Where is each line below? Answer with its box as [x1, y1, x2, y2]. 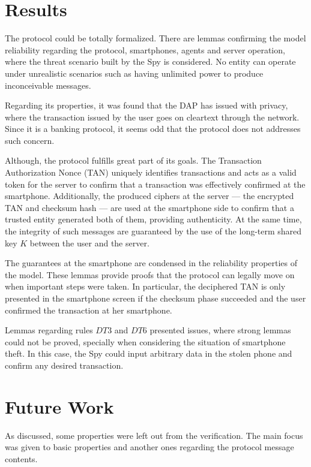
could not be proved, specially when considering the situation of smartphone [5, 335, 286, 348]
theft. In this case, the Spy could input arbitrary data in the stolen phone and [5, 347, 292, 360]
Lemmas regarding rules [5, 324, 93, 336]
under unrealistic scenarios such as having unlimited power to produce [5, 67, 264, 79]
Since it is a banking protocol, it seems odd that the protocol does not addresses [5, 122, 301, 135]
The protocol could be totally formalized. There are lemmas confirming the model [5, 32, 306, 44]
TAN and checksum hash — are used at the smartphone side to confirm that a [5, 201, 294, 213]
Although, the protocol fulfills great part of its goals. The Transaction [5, 154, 262, 167]
